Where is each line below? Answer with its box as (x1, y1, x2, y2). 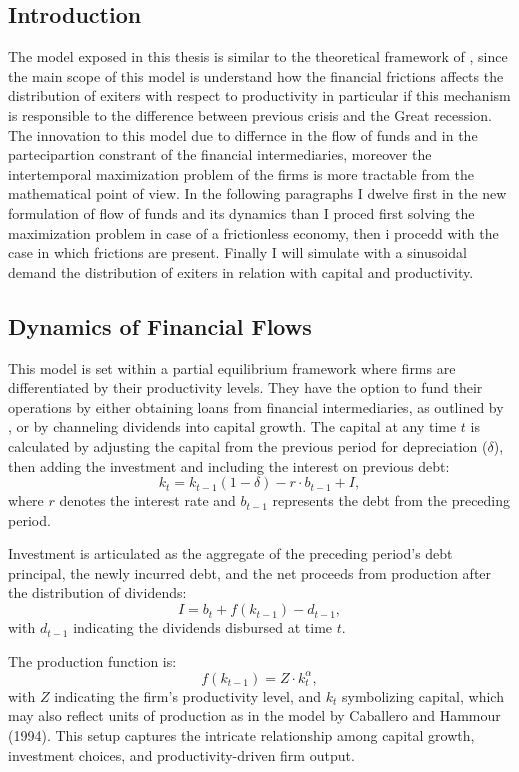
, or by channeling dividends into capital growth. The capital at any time (8, 416, 457, 437)
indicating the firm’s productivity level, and (54, 685, 322, 706)
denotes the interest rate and (59, 490, 236, 511)
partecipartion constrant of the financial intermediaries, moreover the (8, 144, 432, 165)
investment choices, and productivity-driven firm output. (8, 744, 355, 765)
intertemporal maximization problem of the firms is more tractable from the (8, 163, 474, 184)
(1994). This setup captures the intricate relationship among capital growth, (8, 724, 475, 745)
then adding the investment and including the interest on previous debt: (8, 455, 450, 476)
